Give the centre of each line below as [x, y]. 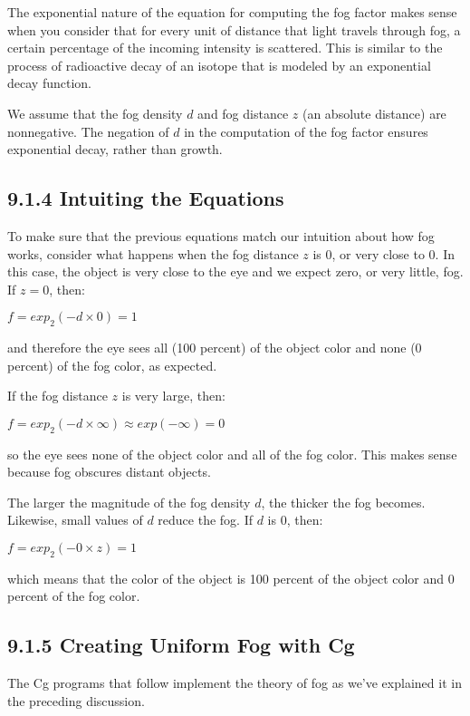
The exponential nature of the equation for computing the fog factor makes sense [232, 12]
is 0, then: [295, 520]
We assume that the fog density [95, 113]
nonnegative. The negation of [88, 131]
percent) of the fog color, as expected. [112, 365]
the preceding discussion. [76, 700]
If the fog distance [58, 396]
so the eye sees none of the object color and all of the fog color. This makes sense [232, 454]
